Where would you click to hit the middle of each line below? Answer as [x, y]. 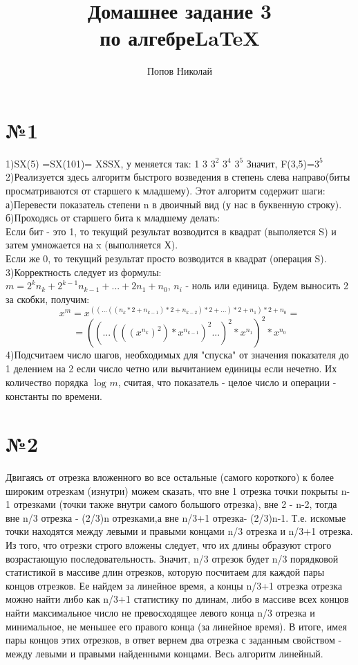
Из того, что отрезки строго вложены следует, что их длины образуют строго [169, 545]
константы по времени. [54, 396]
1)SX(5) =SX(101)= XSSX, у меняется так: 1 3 [107, 163]
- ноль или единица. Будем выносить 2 [267, 285]
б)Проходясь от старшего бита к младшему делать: [113, 218]
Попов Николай [180, 71]
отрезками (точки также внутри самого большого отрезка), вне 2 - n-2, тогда [175, 504]
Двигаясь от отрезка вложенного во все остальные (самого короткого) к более [170, 477]
